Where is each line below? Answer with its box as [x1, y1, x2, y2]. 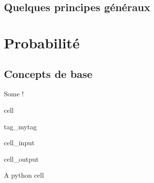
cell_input [4, 137, 35, 148]
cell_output [4, 153, 39, 164]
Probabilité [4, 32, 80, 52]
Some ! [4, 89, 24, 99]
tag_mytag [4, 121, 37, 131]
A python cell [4, 170, 44, 180]
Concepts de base [4, 66, 93, 81]
